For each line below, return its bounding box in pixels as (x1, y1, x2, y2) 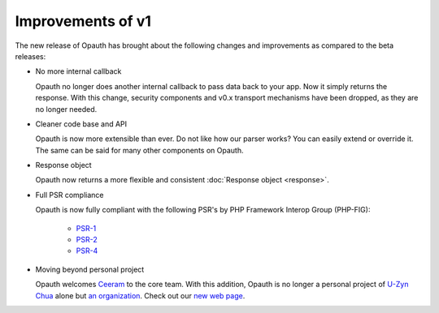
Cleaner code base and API (35, 118, 128, 129)
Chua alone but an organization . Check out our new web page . (35, 290, 246, 300)
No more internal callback (35, 66, 122, 76)
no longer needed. (35, 104, 98, 114)
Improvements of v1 (15, 12, 152, 30)
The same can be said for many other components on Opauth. (35, 145, 244, 155)
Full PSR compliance (35, 190, 104, 199)
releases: (15, 51, 46, 61)
